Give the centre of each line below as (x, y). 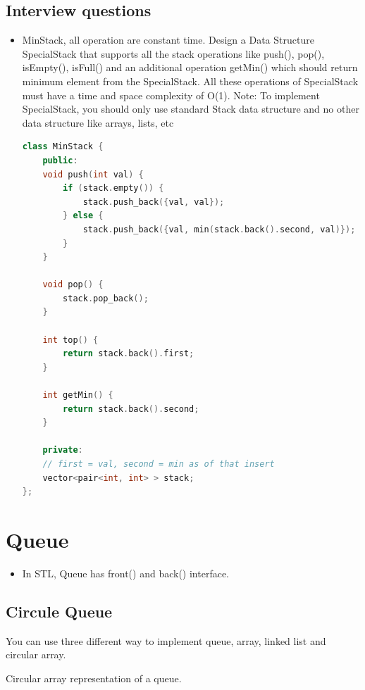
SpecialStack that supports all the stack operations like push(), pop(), (173, 53)
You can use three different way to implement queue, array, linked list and (166, 640)
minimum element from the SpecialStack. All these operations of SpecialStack (190, 81)
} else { (83, 216)
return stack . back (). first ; (129, 354)
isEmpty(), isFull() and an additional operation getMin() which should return (190, 67)
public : (60, 160)
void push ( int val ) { (93, 174)
